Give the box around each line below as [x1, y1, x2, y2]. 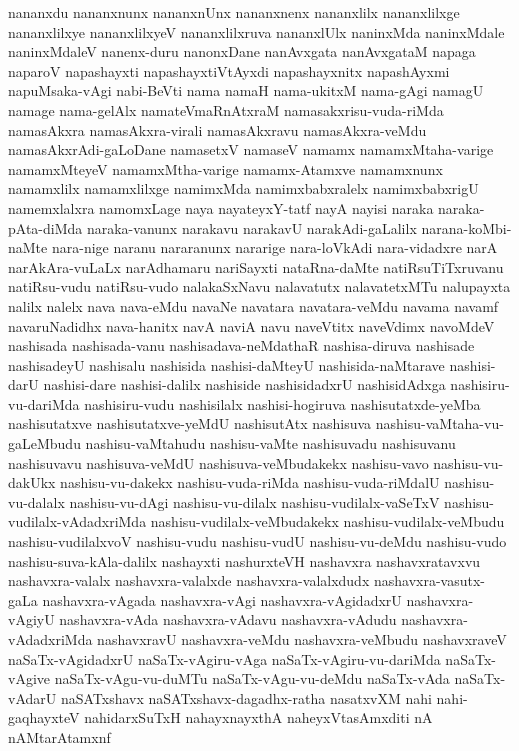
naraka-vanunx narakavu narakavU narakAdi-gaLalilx [86, 217, 417, 238]
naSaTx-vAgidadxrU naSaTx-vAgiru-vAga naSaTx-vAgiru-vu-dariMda [8, 648, 441, 669]
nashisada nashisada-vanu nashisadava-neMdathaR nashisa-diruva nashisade [8, 335, 475, 356]
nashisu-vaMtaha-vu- [375, 413, 504, 434]
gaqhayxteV [8, 707, 80, 728]
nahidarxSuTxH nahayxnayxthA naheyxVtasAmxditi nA [84, 707, 433, 728]
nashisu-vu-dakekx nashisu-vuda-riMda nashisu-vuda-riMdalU [60, 472, 440, 493]
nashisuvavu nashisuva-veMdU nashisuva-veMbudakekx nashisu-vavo [8, 452, 429, 473]
